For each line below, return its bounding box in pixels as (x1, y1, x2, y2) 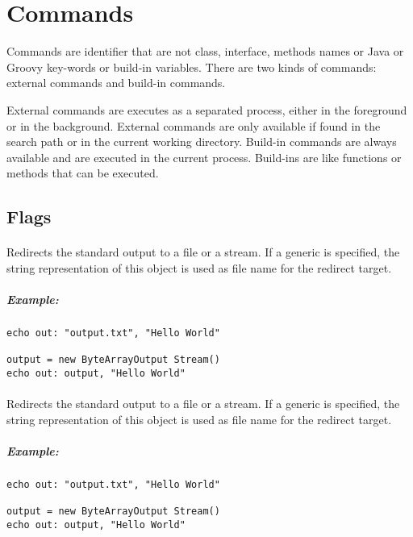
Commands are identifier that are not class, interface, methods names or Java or (6, 43, 404, 60)
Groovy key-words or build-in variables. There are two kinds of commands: (6, 58, 377, 75)
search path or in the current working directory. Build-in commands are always (6, 133, 397, 150)
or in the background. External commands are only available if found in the (6, 117, 381, 134)
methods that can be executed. (6, 164, 159, 181)
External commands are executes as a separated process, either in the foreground (6, 101, 407, 118)
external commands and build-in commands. (6, 74, 226, 91)
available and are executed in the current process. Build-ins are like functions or (6, 148, 402, 165)
